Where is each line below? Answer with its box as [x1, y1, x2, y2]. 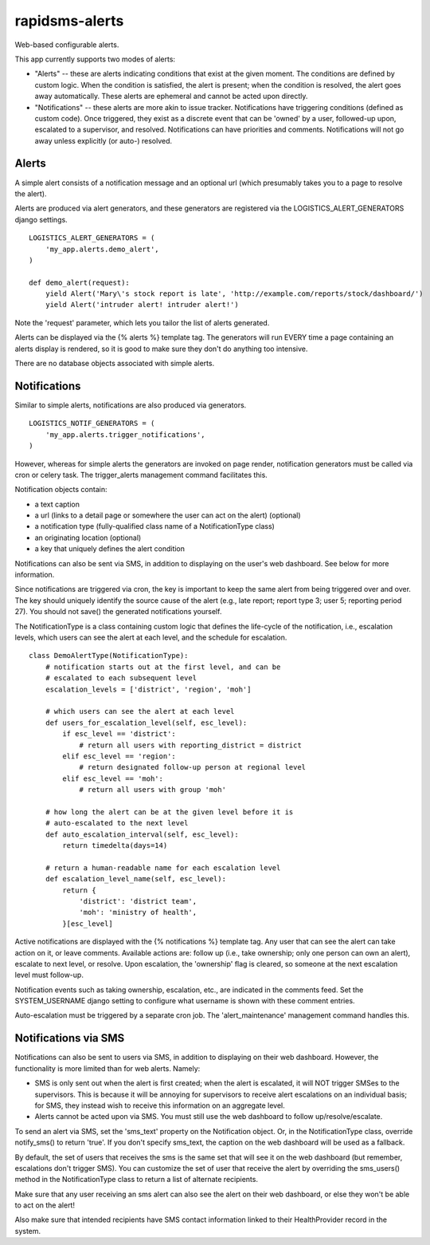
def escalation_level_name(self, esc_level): [45, 874, 227, 884]
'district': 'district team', [79, 896, 197, 905]
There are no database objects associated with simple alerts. [14, 359, 215, 368]
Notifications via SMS [14, 1031, 125, 1045]
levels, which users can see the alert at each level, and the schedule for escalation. [14, 632, 287, 642]
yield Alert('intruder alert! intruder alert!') [45, 300, 239, 309]
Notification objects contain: [14, 485, 107, 494]
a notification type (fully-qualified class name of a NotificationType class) [34, 522, 275, 531]
